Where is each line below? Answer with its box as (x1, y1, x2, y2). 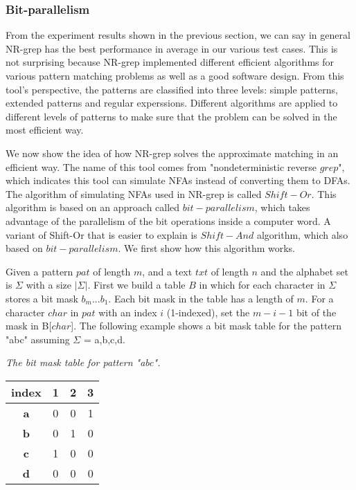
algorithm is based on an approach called (6, 200, 180, 215)
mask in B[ (6, 318, 52, 333)
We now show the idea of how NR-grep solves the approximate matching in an (6, 145, 339, 160)
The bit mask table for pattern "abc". (6, 355, 161, 370)
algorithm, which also (256, 227, 348, 242)
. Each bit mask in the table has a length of (108, 291, 294, 305)
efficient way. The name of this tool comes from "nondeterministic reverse (6, 159, 317, 174)
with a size (26, 278, 72, 292)
